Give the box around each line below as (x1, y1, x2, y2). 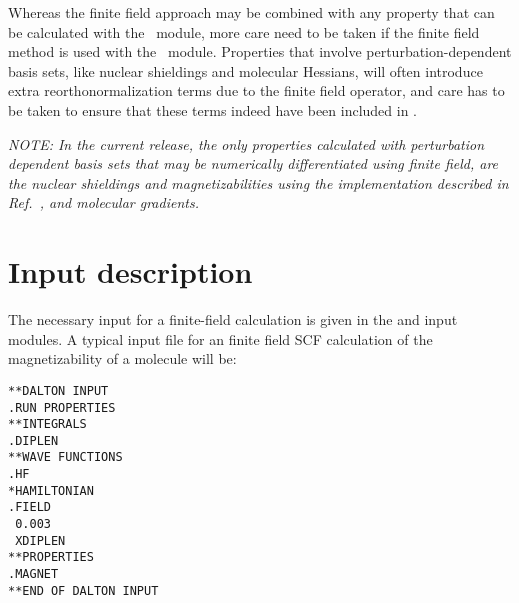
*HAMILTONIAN (8, 483, 94, 498)
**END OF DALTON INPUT (8, 583, 159, 598)
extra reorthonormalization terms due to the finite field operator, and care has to (8, 80, 505, 101)
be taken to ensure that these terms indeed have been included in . (8, 99, 418, 120)
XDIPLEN (15, 533, 66, 548)
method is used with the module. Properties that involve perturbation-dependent (8, 41, 512, 62)
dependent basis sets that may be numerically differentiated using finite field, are (8, 153, 499, 174)
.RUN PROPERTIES (8, 400, 116, 415)
